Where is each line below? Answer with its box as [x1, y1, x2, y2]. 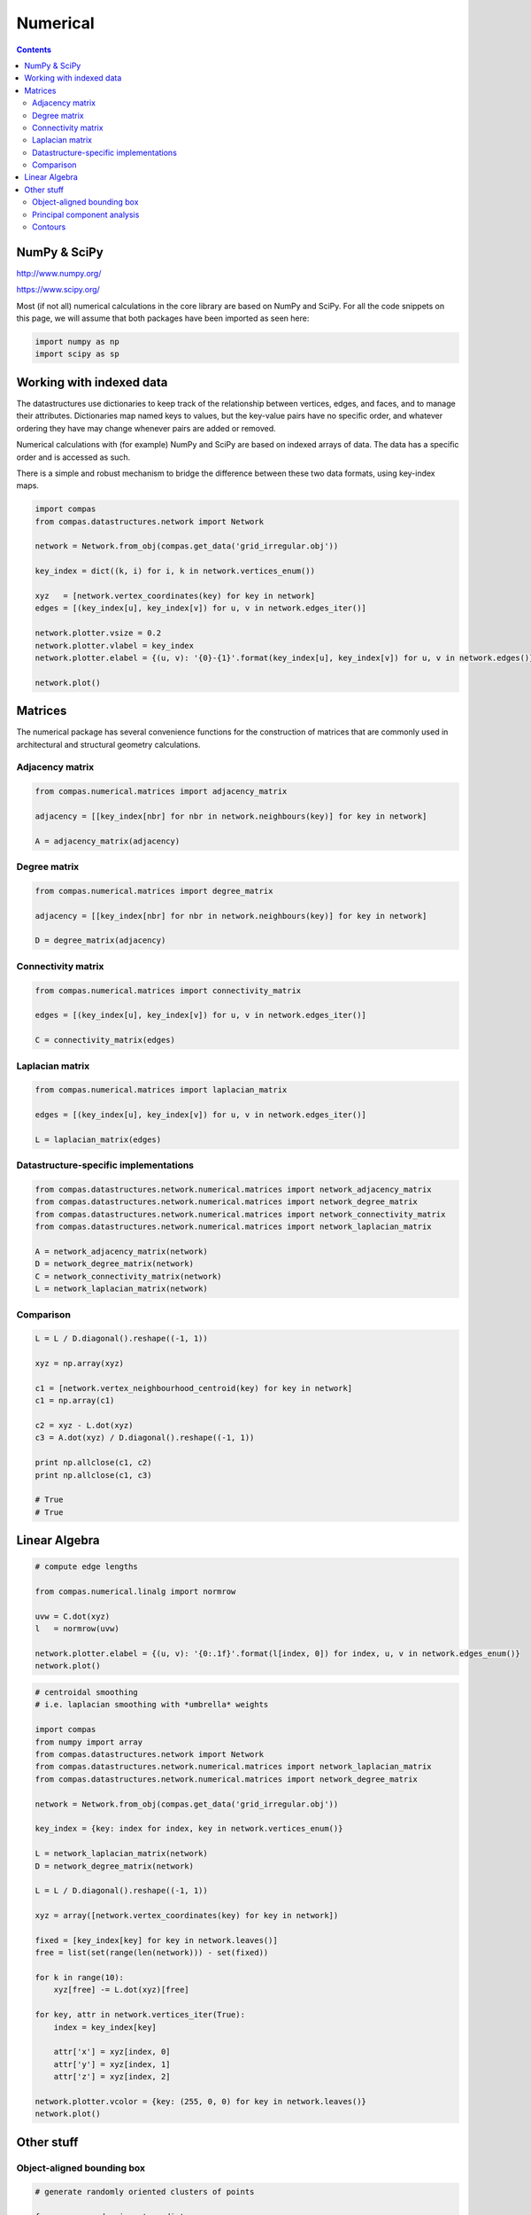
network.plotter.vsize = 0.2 [35, 628, 162, 638]
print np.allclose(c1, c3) [35, 1470, 152, 1480]
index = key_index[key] [53, 2022, 157, 2032]
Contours [32, 221, 66, 232]
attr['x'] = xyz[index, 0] [53, 2047, 172, 2057]
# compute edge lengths [35, 1562, 139, 1572]
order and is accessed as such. [16, 452, 131, 462]
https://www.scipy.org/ [16, 284, 101, 295]
